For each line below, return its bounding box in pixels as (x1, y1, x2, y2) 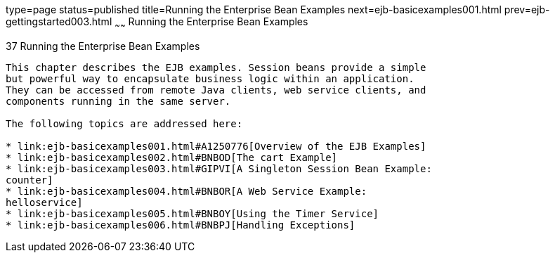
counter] (6, 174, 53, 186)
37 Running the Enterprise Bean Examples (6, 39, 200, 52)
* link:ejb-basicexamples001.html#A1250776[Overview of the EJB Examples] (6, 140, 426, 152)
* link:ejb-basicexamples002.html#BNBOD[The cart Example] (6, 151, 338, 163)
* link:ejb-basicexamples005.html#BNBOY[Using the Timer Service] (6, 207, 379, 219)
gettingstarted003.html (6, 15, 112, 27)
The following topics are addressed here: (6, 117, 243, 129)
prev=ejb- (504, 4, 550, 15)
